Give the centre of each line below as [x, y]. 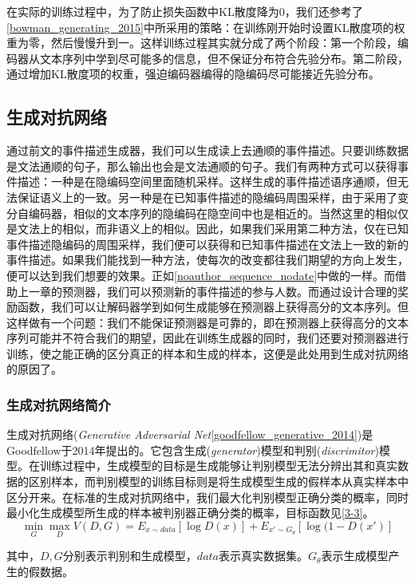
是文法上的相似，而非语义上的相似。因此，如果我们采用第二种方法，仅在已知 [207, 229]
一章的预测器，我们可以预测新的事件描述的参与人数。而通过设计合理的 [213, 291]
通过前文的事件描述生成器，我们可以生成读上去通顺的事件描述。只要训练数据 [207, 150]
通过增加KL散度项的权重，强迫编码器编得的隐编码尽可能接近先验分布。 [193, 74]
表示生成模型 [355, 556]
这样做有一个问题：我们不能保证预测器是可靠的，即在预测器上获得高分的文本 [207, 322]
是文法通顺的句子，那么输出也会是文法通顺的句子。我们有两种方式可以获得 [202, 166]
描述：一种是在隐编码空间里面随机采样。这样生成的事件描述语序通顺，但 [207, 182]
